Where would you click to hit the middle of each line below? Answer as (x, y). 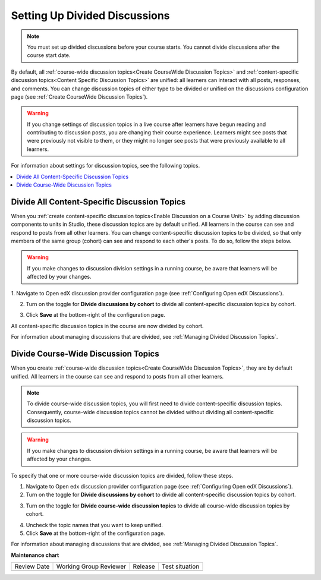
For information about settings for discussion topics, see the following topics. (106, 166)
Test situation (180, 566)
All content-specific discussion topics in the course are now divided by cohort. (107, 326)
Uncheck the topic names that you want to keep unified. (95, 525)
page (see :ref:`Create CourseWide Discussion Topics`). (79, 97)
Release (144, 566)
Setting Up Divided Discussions (90, 15)
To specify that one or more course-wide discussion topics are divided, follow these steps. (122, 475)
